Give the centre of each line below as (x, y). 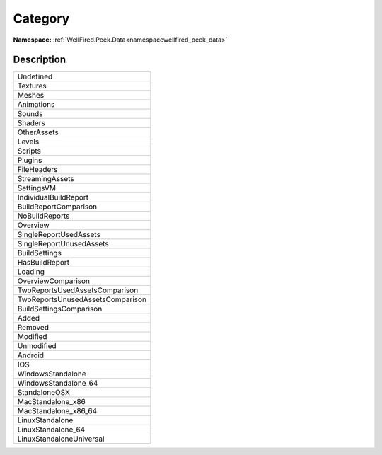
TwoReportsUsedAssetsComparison (78, 290)
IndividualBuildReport (53, 197)
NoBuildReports (44, 216)
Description (40, 60)
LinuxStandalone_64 (51, 430)
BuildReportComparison (57, 207)
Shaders (31, 123)
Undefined (35, 76)
